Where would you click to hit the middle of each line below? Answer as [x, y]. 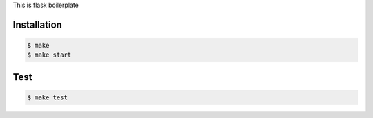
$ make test [48, 97]
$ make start [49, 55]
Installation [37, 24]
